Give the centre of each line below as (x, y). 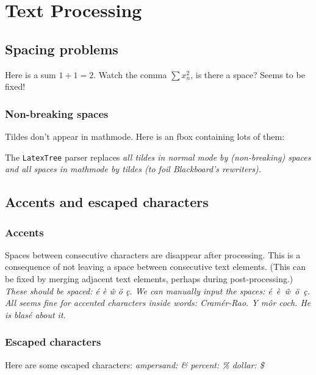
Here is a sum (31, 74)
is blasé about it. (35, 314)
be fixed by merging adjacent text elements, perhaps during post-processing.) (149, 279)
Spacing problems (62, 49)
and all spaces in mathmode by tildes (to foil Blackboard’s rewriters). (133, 169)
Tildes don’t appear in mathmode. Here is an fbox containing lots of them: (145, 136)
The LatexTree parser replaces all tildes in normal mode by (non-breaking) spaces (158, 157)
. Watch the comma (130, 74)
